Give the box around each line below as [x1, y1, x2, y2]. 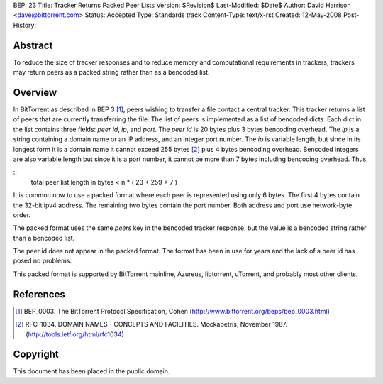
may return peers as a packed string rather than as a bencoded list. [13, 68, 210, 77]
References [13, 288, 65, 300]
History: [13, 21, 37, 29]
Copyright [13, 349, 60, 361]
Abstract [13, 39, 53, 51]
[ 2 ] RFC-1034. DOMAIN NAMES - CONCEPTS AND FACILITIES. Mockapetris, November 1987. [15, 320, 287, 329]
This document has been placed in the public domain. [13, 367, 170, 375]
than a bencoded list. [13, 234, 75, 242]
